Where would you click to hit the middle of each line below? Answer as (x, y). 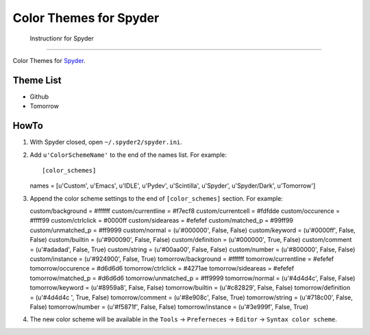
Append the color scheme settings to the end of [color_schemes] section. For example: (157, 198)
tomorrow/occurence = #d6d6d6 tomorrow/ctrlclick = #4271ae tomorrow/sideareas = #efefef (162, 269)
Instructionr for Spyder (62, 38)
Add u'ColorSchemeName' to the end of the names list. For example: (128, 155)
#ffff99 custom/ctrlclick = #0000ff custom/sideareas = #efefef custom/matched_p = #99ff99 (162, 221)
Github (39, 97)
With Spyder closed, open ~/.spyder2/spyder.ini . (106, 142)
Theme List (37, 80)
